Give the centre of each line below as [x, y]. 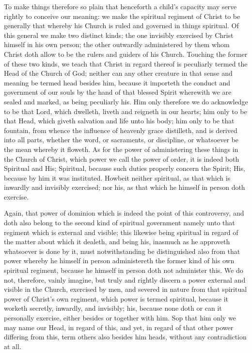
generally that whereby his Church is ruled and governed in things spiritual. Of [121, 25]
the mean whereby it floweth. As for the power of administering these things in [121, 149]
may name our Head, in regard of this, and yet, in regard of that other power [119, 327]
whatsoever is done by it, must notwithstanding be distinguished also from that [122, 251]
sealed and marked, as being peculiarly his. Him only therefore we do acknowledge [126, 101]
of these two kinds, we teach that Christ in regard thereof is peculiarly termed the [126, 63]
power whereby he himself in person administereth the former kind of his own [119, 261]
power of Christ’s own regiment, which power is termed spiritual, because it [116, 298]
